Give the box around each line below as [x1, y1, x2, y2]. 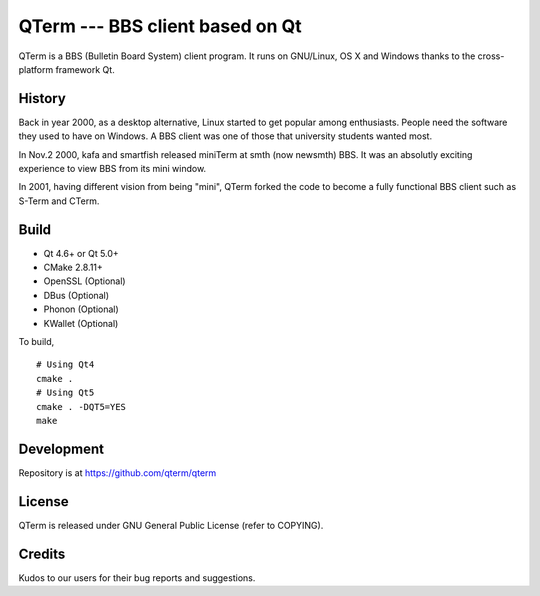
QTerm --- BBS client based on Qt [18, 15, 302, 37]
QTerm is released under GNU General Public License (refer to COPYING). [18, 519, 324, 531]
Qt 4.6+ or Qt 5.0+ [43, 247, 119, 259]
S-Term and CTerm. [18, 195, 100, 207]
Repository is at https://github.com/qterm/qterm [18, 466, 217, 479]
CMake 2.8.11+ [43, 261, 104, 274]
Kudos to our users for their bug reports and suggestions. [18, 571, 256, 584]
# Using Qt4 [36, 359, 95, 370]
